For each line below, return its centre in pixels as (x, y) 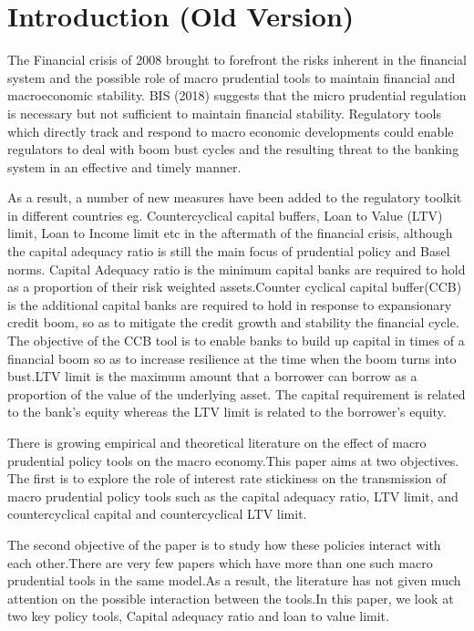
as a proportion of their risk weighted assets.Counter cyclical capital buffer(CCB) (235, 287)
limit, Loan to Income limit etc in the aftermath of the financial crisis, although (230, 233)
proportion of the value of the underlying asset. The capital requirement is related (237, 393)
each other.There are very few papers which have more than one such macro (220, 562)
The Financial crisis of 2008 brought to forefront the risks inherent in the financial (237, 60)
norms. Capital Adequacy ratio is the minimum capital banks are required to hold (237, 269)
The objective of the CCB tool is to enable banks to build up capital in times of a (236, 341)
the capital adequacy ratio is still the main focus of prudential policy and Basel (229, 251)
